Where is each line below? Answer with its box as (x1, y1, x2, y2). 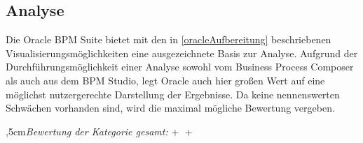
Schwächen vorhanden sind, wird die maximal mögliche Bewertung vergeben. (6, 100, 335, 115)
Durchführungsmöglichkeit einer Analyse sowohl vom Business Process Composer (6, 59, 354, 74)
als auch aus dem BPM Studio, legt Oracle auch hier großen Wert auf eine (6, 73, 325, 87)
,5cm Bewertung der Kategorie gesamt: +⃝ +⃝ (6, 123, 196, 138)
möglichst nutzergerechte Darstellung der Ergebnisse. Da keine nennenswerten (6, 86, 340, 101)
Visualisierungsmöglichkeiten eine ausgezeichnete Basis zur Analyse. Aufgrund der (6, 45, 358, 60)
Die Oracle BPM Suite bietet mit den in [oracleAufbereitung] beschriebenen (6, 32, 331, 47)
